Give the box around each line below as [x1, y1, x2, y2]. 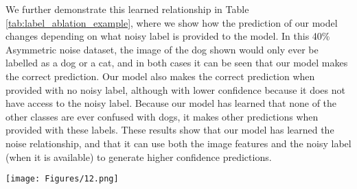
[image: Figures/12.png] [5, 174, 119, 184]
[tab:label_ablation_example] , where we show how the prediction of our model [5, 15, 338, 29]
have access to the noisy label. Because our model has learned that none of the [5, 96, 337, 110]
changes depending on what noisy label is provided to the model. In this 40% [5, 29, 330, 43]
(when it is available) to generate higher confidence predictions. [5, 149, 272, 164]
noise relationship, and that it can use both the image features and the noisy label [5, 136, 352, 150]
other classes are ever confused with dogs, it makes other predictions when [5, 109, 319, 123]
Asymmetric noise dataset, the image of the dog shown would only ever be [5, 42, 319, 56]
